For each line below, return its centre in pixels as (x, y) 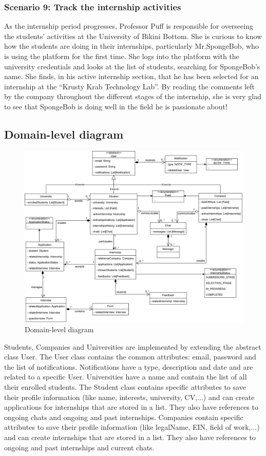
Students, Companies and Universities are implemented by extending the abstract (133, 346)
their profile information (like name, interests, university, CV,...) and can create (129, 397)
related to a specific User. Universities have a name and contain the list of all (126, 377)
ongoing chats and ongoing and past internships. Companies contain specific (124, 417)
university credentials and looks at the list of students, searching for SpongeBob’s (132, 66)
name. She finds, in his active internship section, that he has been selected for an (131, 76)
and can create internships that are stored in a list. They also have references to (130, 437)
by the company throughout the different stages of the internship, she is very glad (133, 96)
